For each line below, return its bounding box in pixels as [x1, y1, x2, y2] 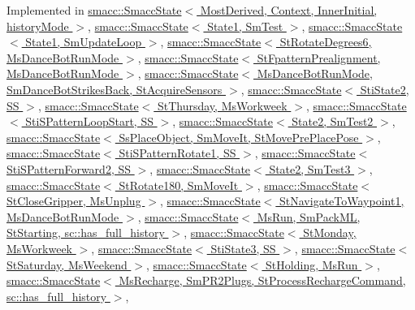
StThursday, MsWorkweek [157, 97, 287, 114]
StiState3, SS [210, 239, 276, 256]
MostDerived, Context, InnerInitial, [200, 2, 378, 18]
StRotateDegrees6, [279, 33, 372, 50]
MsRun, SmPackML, [257, 208, 361, 225]
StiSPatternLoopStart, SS [25, 113, 153, 130]
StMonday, [303, 224, 357, 241]
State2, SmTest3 [269, 160, 351, 177]
